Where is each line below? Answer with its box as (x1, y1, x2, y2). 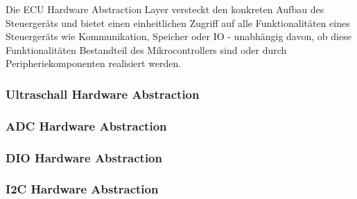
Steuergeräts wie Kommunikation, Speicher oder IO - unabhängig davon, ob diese (6, 29, 351, 44)
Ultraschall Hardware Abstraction (6, 85, 200, 102)
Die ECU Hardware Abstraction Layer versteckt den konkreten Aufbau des (6, 2, 324, 16)
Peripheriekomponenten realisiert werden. (6, 56, 182, 70)
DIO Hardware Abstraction (6, 149, 162, 166)
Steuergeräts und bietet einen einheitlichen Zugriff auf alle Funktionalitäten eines (6, 15, 350, 30)
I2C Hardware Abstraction (6, 180, 159, 198)
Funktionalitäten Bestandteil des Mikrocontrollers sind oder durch (6, 42, 287, 57)
